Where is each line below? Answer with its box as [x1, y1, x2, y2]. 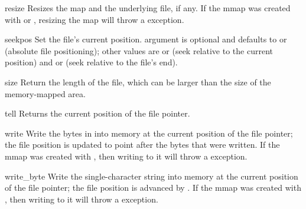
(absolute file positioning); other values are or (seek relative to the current [5, 44, 273, 57]
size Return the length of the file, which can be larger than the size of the [5, 75, 271, 88]
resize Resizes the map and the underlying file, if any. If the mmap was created [5, 2, 291, 14]
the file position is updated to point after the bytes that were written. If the [5, 138, 280, 151]
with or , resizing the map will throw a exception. [5, 13, 184, 25]
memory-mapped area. [5, 87, 86, 99]
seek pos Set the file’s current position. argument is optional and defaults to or [5, 33, 287, 45]
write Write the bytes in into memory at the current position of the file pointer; [5, 127, 293, 139]
